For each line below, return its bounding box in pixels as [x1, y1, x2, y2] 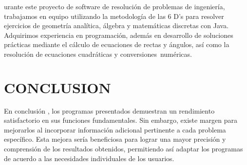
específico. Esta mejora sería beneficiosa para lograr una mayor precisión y [4, 134, 226, 144]
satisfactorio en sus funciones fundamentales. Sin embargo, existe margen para [4, 115, 238, 125]
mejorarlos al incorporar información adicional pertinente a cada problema [4, 124, 226, 134]
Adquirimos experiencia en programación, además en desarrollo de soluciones [4, 30, 233, 40]
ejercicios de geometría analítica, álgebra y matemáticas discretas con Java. [4, 20, 229, 31]
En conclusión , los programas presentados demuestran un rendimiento [4, 105, 215, 115]
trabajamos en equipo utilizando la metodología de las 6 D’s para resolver [4, 11, 224, 21]
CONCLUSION [4, 77, 111, 97]
